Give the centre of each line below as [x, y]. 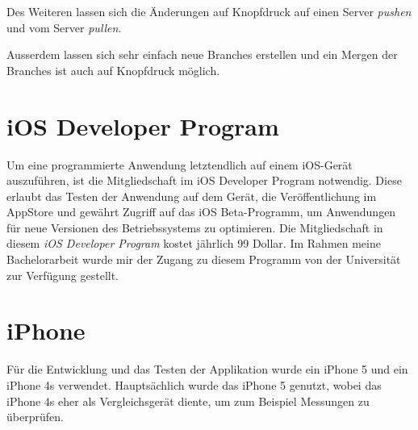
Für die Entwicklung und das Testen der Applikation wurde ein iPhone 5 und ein [207, 369]
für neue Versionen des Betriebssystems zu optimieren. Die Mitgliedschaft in [195, 227]
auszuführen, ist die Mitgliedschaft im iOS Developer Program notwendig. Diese [204, 180]
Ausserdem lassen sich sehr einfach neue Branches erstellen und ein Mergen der [202, 54]
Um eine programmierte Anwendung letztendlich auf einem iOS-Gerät [180, 164]
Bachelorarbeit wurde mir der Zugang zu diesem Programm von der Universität [204, 259]
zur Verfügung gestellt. [63, 275]
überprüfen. [35, 417]
